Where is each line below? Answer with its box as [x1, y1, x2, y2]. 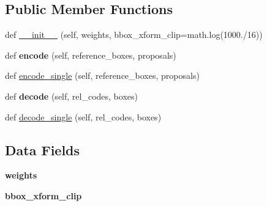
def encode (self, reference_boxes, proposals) [5, 48, 176, 61]
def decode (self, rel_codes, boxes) [5, 89, 138, 102]
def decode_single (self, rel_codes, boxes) [5, 110, 162, 123]
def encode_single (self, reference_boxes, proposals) [5, 69, 200, 82]
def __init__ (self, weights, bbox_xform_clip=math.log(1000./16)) [5, 28, 263, 41]
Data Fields [5, 140, 80, 159]
